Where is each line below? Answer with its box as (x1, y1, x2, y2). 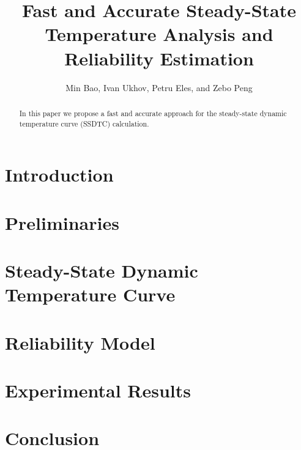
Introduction (5, 162, 114, 187)
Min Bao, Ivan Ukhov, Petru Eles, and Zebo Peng (65, 81, 253, 94)
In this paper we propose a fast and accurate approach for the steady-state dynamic (19, 108, 287, 118)
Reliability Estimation (64, 45, 254, 70)
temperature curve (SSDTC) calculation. (19, 118, 149, 128)
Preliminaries (5, 210, 119, 235)
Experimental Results (5, 377, 191, 402)
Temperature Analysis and (45, 21, 273, 46)
